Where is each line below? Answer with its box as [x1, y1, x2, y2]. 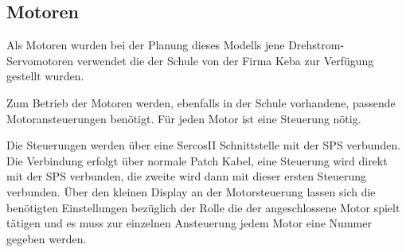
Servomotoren [6, 52, 74, 68]
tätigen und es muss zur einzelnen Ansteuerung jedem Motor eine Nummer [6, 215, 372, 231]
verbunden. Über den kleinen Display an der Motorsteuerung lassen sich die [6, 183, 376, 200]
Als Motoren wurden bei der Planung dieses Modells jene [6, 37, 285, 53]
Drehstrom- [288, 37, 345, 53]
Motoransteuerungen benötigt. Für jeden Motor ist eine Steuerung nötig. [6, 110, 361, 126]
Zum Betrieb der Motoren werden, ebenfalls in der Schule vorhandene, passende [6, 94, 396, 110]
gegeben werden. [6, 230, 87, 246]
